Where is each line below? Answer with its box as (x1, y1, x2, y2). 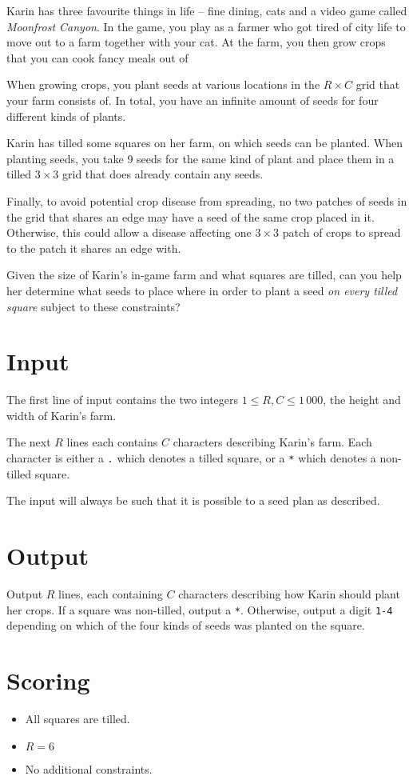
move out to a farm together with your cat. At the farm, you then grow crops (6, 34, 386, 50)
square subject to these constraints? (6, 298, 181, 314)
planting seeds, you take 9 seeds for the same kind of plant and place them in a (6, 150, 395, 166)
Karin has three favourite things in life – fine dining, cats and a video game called (6, 2, 407, 18)
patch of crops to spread (282, 224, 401, 241)
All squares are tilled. (25, 710, 130, 726)
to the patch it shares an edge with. (6, 239, 181, 256)
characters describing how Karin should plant (178, 585, 400, 602)
